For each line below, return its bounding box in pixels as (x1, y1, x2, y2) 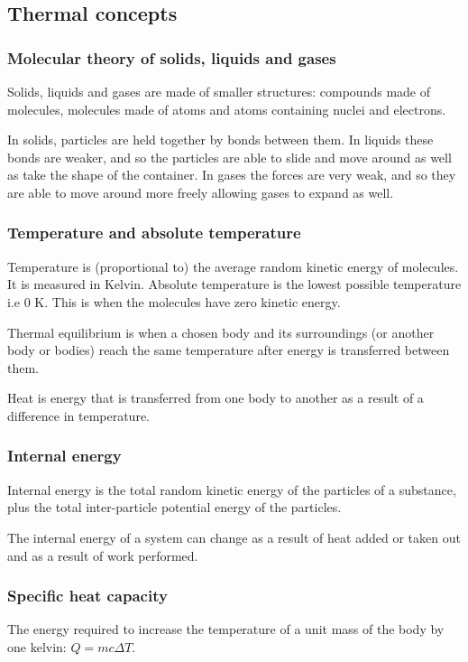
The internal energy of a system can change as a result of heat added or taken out (7, 527, 461, 546)
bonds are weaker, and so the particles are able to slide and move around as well (7, 147, 452, 166)
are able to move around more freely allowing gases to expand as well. (7, 182, 394, 201)
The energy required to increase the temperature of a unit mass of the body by (7, 620, 445, 639)
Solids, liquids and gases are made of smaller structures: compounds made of (7, 82, 430, 100)
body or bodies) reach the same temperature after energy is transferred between (7, 340, 450, 359)
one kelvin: (7, 637, 67, 656)
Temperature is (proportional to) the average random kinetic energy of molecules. (7, 256, 459, 275)
